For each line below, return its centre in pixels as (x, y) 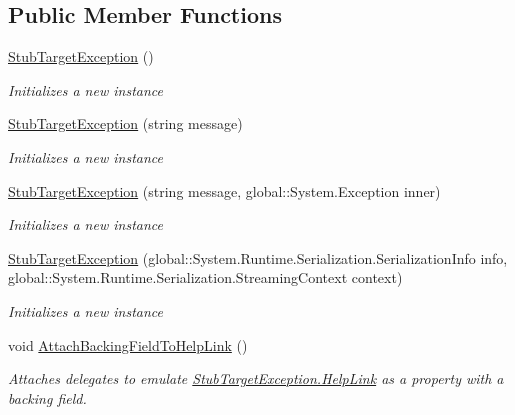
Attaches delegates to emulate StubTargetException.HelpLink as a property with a (256, 378)
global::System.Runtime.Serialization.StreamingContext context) (205, 277)
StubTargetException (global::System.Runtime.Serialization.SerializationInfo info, (258, 257)
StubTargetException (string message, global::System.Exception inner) (224, 190)
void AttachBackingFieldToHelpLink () (128, 344)
